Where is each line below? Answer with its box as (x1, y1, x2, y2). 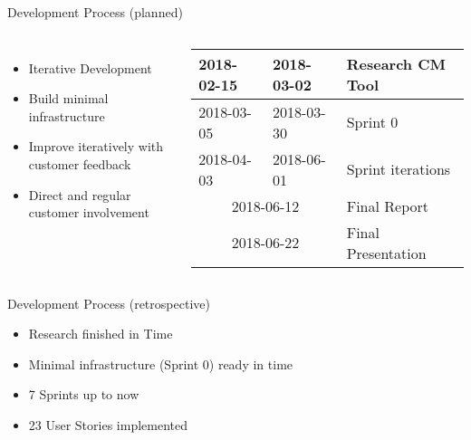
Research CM (346, 53, 446, 74)
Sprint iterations (346, 158, 451, 180)
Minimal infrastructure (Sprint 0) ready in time (28, 354, 293, 373)
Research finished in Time (28, 324, 173, 343)
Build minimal (28, 89, 109, 108)
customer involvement (28, 203, 149, 222)
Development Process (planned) (7, 3, 183, 21)
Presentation (346, 242, 427, 263)
